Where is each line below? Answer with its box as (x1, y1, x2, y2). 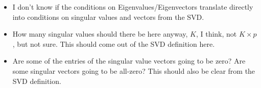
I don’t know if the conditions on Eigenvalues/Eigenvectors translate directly (12, 2, 253, 12)
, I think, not (196, 28, 237, 39)
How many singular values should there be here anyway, (12, 28, 188, 39)
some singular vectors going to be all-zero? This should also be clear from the (12, 65, 255, 76)
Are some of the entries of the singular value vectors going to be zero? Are (12, 55, 246, 66)
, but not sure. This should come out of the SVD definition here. (12, 38, 215, 49)
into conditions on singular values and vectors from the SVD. (12, 11, 204, 22)
